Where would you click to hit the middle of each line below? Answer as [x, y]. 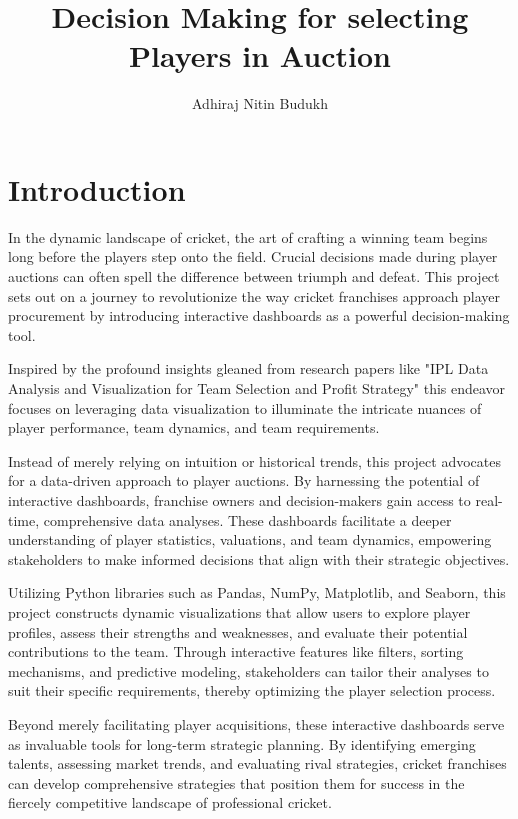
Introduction [97, 188]
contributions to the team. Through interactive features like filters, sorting [236, 651]
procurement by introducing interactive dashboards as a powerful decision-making [259, 315]
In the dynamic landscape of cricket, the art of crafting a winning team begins [248, 236]
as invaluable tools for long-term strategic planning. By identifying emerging [242, 743]
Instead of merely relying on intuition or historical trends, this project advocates [254, 460]
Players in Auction [260, 55]
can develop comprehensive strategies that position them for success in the [236, 782]
